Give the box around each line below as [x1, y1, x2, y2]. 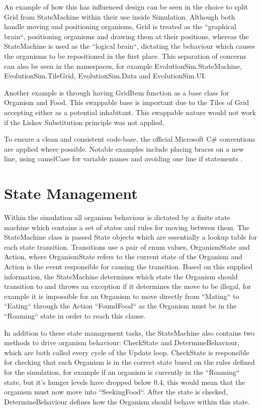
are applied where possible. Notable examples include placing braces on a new [4, 143, 244, 154]
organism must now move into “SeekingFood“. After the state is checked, [4, 386, 228, 397]
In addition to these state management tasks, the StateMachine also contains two [4, 327, 255, 338]
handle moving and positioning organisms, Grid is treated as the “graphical [4, 21, 236, 32]
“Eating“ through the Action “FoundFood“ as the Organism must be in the [4, 300, 237, 311]
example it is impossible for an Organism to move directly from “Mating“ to [4, 290, 239, 301]
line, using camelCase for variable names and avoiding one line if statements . [4, 153, 243, 164]
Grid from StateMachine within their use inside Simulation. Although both [4, 11, 235, 22]
